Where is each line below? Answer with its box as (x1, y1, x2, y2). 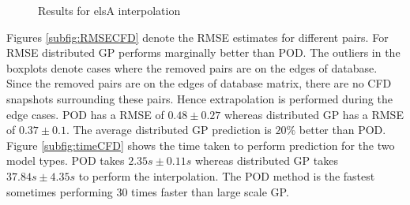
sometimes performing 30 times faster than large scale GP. (6, 183, 289, 199)
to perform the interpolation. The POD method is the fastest (78, 167, 375, 184)
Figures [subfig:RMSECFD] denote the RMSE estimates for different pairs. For (6, 28, 389, 45)
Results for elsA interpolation (38, 2, 181, 18)
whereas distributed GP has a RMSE (224, 106, 404, 122)
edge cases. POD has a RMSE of (6, 106, 164, 122)
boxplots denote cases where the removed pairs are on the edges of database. (6, 59, 378, 76)
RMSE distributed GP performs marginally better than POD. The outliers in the (6, 44, 401, 61)
